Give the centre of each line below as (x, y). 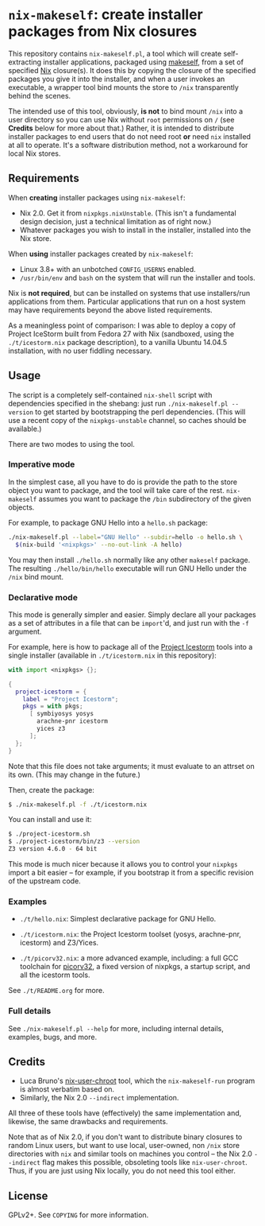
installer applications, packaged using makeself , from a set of (144, 62)
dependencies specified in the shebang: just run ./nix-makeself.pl (118, 403)
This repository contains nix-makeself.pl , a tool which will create (115, 53)
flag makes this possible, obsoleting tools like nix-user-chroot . (145, 1162)
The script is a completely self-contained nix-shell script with (110, 394)
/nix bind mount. (36, 576)
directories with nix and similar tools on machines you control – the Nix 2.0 (130, 1154)
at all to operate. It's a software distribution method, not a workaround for (128, 145)
